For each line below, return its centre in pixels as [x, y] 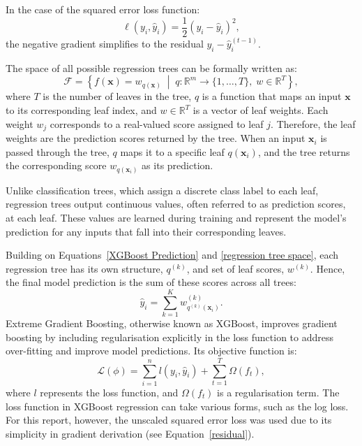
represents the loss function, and [109, 393]
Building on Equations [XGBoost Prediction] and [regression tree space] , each [172, 255]
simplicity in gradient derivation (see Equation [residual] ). [130, 433]
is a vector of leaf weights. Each [261, 110]
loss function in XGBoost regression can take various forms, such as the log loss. [177, 406]
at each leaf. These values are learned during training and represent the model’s [176, 218]
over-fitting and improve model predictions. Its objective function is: [151, 351]
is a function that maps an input [272, 96]
